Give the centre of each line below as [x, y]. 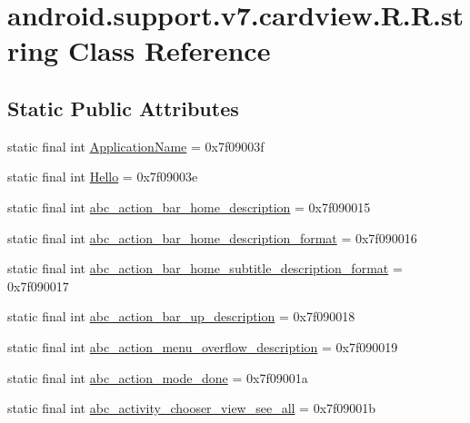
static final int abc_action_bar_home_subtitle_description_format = [205, 268]
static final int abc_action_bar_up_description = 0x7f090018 [181, 316]
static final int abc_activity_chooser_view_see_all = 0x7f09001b [192, 408]
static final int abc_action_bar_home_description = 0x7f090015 [189, 207]
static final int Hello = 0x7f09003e [103, 177]
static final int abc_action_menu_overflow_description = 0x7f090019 [203, 346]
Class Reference [169, 50]
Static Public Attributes [123, 108]
